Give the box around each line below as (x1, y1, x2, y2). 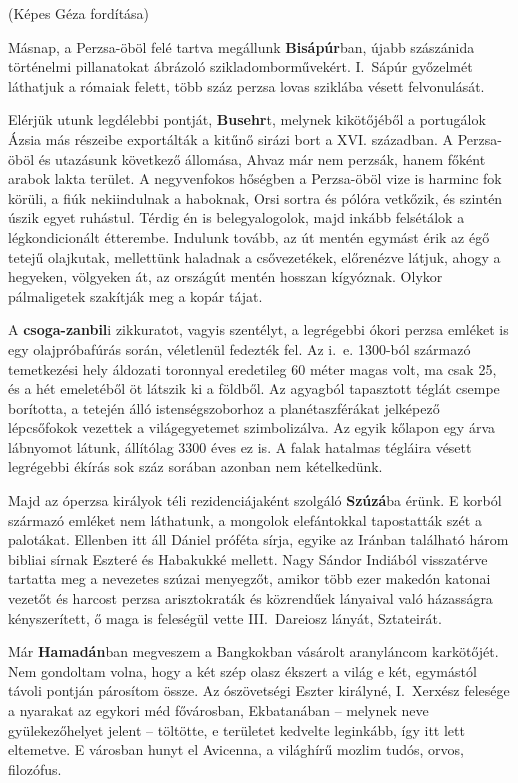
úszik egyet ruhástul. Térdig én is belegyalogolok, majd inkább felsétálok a (8, 207, 465, 228)
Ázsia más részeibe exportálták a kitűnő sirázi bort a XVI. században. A (8, 128, 454, 149)
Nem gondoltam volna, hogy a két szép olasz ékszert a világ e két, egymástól (8, 660, 477, 681)
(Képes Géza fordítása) (8, 3, 150, 23)
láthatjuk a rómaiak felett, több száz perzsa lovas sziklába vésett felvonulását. (8, 75, 485, 96)
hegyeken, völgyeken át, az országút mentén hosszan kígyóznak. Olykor (8, 266, 443, 287)
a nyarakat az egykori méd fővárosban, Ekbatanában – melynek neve (8, 700, 429, 720)
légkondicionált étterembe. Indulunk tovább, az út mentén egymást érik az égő (8, 226, 490, 247)
